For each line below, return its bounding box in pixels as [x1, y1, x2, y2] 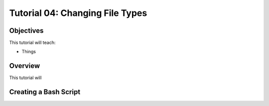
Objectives [9, 26, 44, 35]
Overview [9, 62, 40, 70]
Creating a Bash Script [9, 88, 81, 97]
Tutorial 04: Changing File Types [9, 7, 147, 18]
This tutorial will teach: [9, 40, 56, 46]
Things [21, 49, 36, 55]
